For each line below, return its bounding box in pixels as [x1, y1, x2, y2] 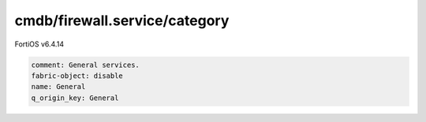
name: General [31, 83, 86, 91]
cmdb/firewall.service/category [14, 12, 230, 29]
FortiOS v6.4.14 [14, 39, 65, 49]
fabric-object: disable [31, 71, 124, 80]
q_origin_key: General [31, 93, 119, 102]
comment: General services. [31, 60, 140, 69]
